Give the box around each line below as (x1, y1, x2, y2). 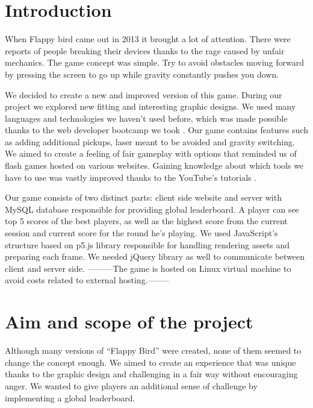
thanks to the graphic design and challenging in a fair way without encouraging (5, 368, 298, 380)
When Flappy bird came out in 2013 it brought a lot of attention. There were (5, 33, 291, 45)
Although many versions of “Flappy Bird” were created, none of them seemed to (5, 344, 302, 357)
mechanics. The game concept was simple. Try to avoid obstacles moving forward (5, 56, 305, 69)
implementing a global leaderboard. (5, 391, 135, 404)
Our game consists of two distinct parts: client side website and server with (5, 191, 282, 204)
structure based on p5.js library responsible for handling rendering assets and (5, 238, 290, 251)
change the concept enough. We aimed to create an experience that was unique (5, 356, 296, 368)
